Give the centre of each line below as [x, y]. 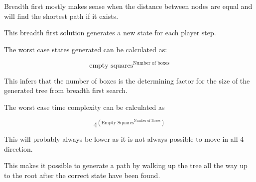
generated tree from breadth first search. [66, 90]
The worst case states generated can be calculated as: [86, 49]
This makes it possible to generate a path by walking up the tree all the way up [126, 165]
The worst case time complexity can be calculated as [84, 107]
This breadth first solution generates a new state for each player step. [110, 33]
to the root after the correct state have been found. [82, 175]
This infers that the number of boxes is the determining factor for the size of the [127, 80]
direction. [18, 148]
